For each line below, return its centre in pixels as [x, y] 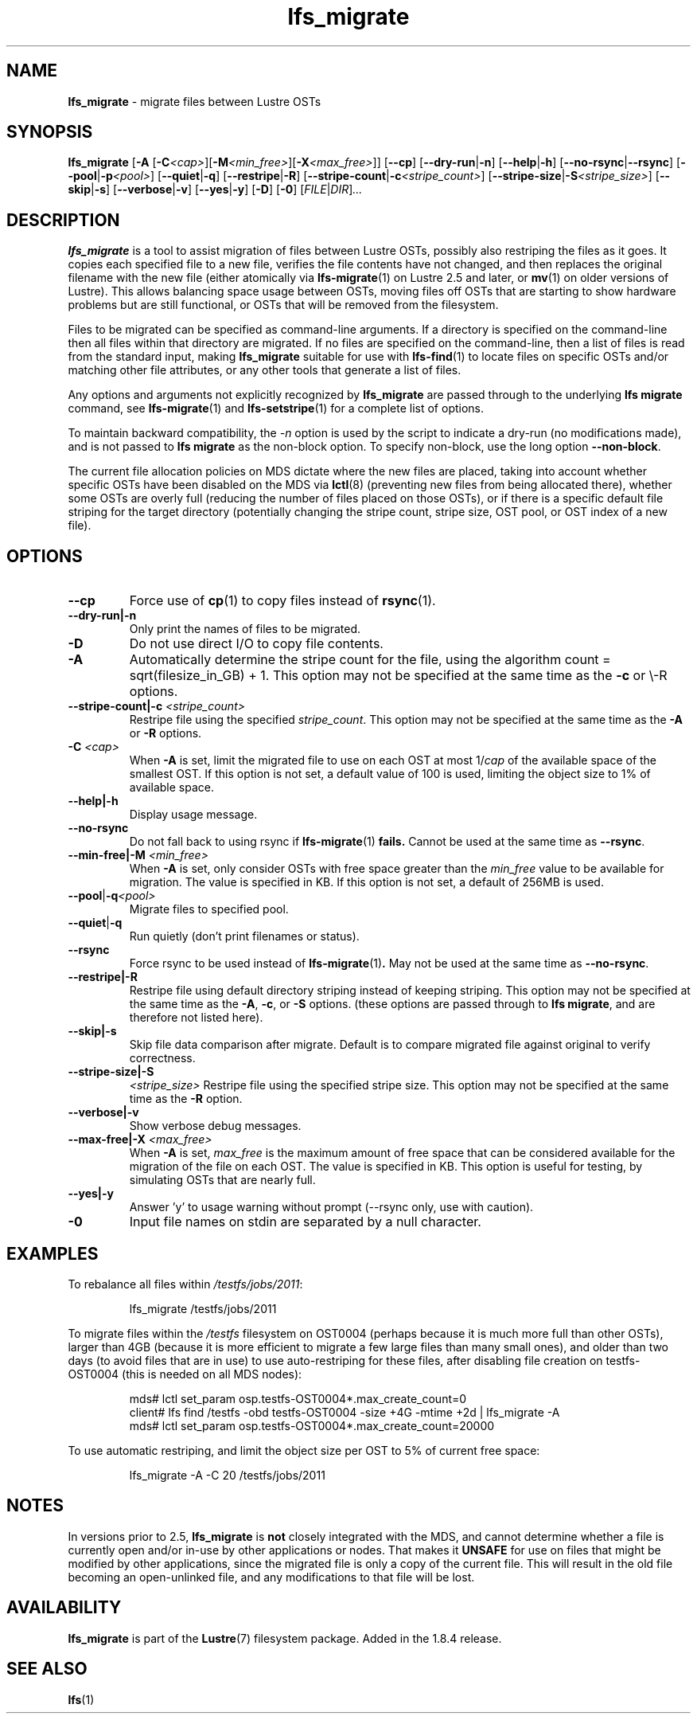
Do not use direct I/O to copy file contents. [256, 644]
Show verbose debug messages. [215, 1126]
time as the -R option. [186, 1099]
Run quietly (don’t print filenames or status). [244, 936]
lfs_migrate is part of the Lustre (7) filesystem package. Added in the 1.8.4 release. [285, 1638]
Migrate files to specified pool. [209, 909]
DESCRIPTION [63, 220]
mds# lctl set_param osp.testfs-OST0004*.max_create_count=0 [298, 1398]
